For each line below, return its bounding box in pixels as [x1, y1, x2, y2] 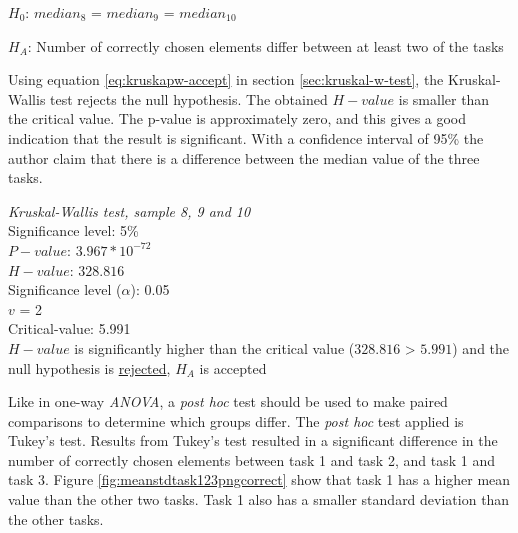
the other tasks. [8, 508, 104, 529]
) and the [452, 337, 510, 358]
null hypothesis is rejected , [8, 357, 171, 378]
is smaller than [398, 88, 490, 109]
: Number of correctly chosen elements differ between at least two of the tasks [27, 35, 504, 56]
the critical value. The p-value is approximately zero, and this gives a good [8, 108, 467, 129]
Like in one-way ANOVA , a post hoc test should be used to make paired [8, 391, 448, 412]
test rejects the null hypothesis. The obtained [50, 88, 328, 109]
